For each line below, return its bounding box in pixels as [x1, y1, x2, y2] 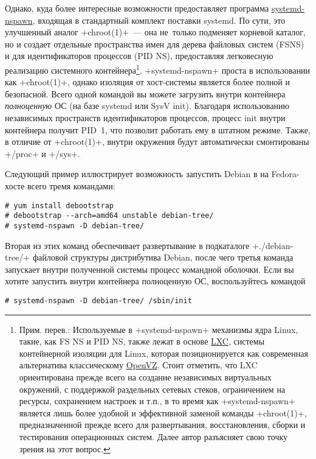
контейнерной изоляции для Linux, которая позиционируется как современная [19, 346, 308, 359]
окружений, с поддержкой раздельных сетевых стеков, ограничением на [19, 382, 286, 395]
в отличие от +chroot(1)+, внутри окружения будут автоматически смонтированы [5, 135, 309, 148]
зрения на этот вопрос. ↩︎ [19, 442, 111, 455]
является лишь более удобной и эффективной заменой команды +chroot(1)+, [19, 406, 307, 419]
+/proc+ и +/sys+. [5, 147, 80, 159]
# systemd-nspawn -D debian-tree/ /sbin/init [5, 296, 192, 305]
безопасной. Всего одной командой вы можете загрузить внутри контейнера [5, 87, 286, 100]
